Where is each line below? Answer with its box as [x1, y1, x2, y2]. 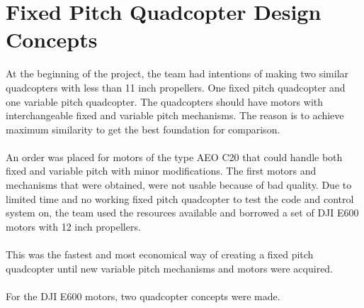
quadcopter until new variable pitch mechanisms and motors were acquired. [6, 260, 334, 275]
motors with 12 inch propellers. [6, 219, 141, 233]
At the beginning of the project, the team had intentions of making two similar [6, 66, 349, 81]
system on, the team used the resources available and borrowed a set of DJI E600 [6, 205, 359, 220]
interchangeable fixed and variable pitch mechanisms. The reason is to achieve [6, 108, 344, 123]
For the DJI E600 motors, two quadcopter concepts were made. [6, 288, 280, 303]
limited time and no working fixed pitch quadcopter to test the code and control [6, 191, 354, 206]
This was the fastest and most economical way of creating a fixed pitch [6, 247, 314, 262]
